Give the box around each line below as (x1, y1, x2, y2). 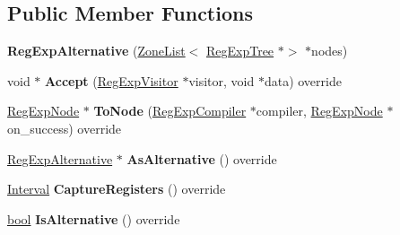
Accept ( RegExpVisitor (45, 71, 178, 90)
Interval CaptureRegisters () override (7, 179, 226, 198)
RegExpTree (205, 41, 274, 60)
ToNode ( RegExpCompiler (93, 101, 247, 120)
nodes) (311, 41, 348, 60)
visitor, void (188, 71, 255, 90)
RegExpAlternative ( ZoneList (7, 41, 186, 60)
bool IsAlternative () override (7, 209, 180, 228)
